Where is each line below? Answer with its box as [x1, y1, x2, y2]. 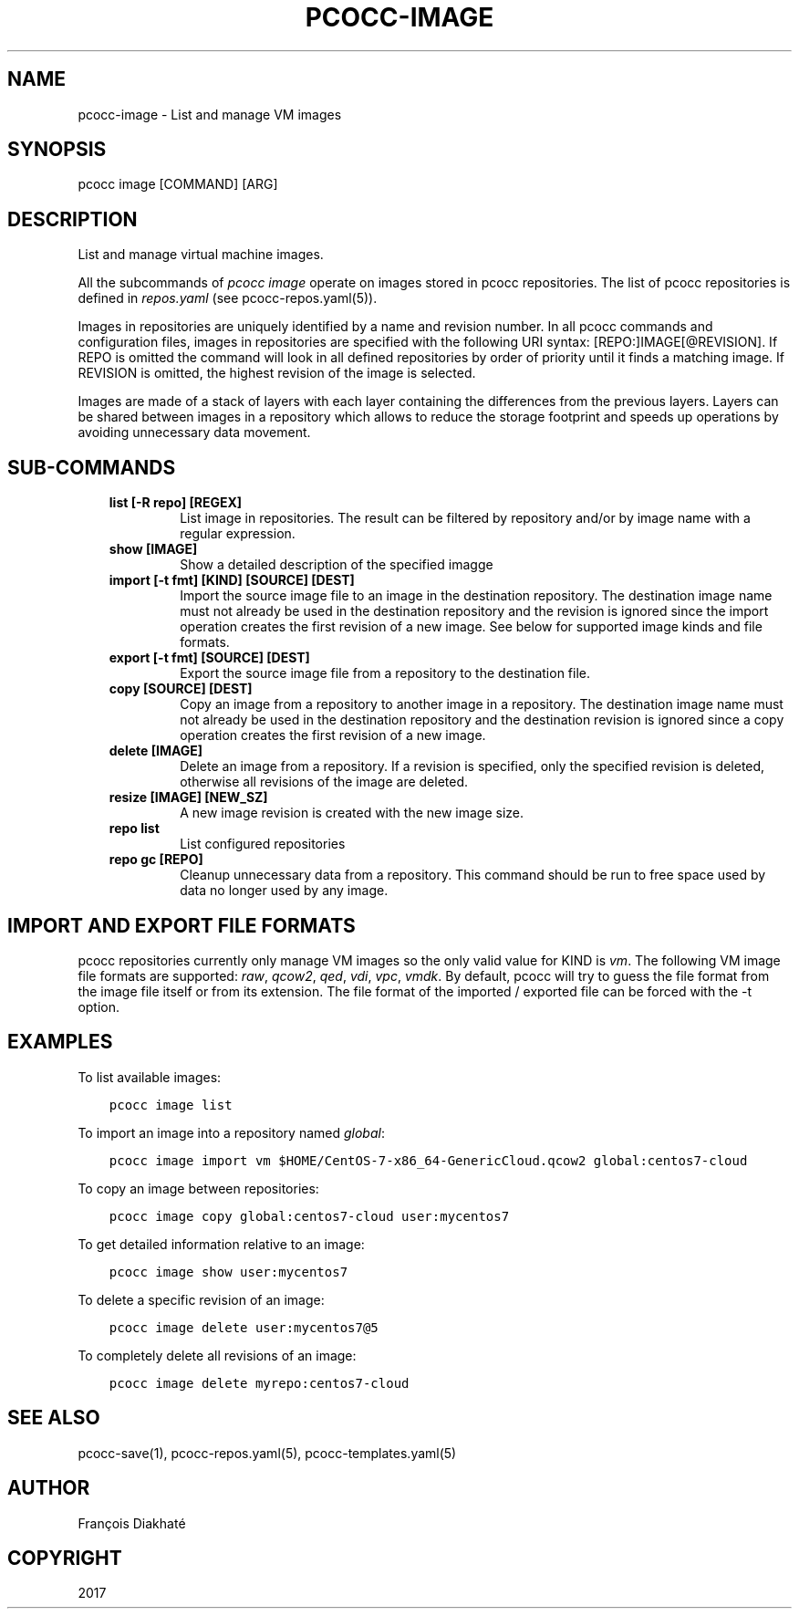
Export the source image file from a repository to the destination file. [180, 665, 591, 682]
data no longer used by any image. [180, 882, 389, 899]
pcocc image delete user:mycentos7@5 [109, 1319, 379, 1335]
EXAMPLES [7, 1030, 113, 1054]
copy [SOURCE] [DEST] [109, 681, 253, 697]
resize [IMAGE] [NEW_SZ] [109, 789, 268, 806]
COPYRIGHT [7, 1546, 122, 1569]
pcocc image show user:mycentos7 [109, 1264, 348, 1279]
